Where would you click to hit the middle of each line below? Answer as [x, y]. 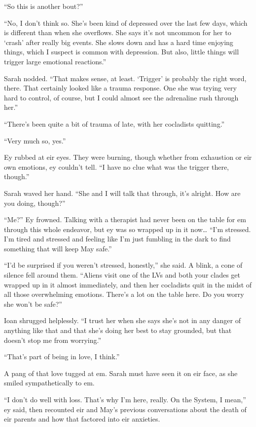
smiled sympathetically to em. [49, 383]
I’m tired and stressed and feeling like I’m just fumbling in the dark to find [117, 239]
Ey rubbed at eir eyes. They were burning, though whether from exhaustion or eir [128, 157]
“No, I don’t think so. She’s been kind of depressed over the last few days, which [126, 23]
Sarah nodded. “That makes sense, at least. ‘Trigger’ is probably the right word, [125, 78]
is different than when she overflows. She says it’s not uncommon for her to [118, 32]
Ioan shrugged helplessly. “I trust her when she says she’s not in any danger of [122, 320]
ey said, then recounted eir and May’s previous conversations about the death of [125, 409]
